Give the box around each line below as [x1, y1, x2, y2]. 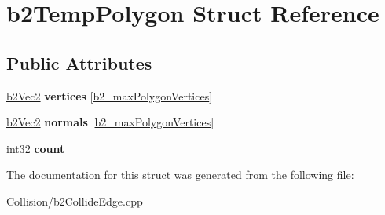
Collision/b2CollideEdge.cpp [6, 192, 143, 209]
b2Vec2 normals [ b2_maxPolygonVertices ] [6, 114, 214, 130]
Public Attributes [6, 50, 152, 75]
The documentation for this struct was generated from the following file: [6, 166, 354, 183]
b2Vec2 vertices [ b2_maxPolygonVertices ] [6, 87, 213, 104]
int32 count [6, 140, 65, 156]
